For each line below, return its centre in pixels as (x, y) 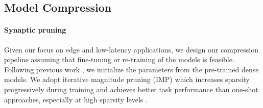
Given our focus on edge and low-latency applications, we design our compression (131, 49)
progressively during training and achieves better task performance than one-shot (131, 89)
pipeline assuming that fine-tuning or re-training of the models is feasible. (119, 59)
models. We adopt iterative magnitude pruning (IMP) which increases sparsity (127, 79)
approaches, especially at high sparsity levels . (76, 99)
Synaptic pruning (35, 30)
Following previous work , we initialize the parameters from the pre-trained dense (131, 69)
